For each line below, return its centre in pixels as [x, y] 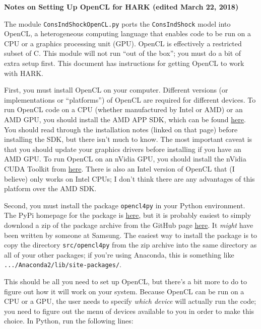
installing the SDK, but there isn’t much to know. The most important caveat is [128, 139]
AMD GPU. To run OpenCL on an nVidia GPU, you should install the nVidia [125, 159]
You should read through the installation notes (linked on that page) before [121, 129]
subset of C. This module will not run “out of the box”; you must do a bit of [123, 53]
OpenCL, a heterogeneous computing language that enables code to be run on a [128, 33]
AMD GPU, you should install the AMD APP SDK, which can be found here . [125, 119]
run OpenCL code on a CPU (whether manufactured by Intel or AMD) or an [123, 109]
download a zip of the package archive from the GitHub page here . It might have [129, 225]
